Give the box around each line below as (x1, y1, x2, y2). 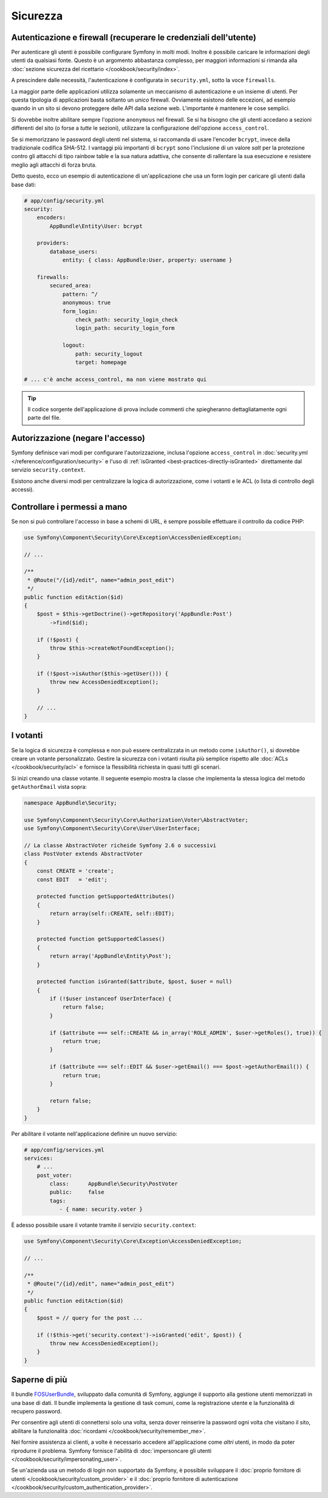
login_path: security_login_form (75, 325, 175, 331)
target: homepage (75, 359, 127, 366)
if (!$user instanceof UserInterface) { (49, 995, 172, 1002)
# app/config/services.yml (24, 1146, 104, 1153)
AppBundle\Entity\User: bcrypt (49, 223, 143, 229)
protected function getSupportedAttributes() (36, 893, 175, 900)
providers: (36, 240, 69, 246)
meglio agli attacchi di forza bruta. (11, 161, 97, 168)
